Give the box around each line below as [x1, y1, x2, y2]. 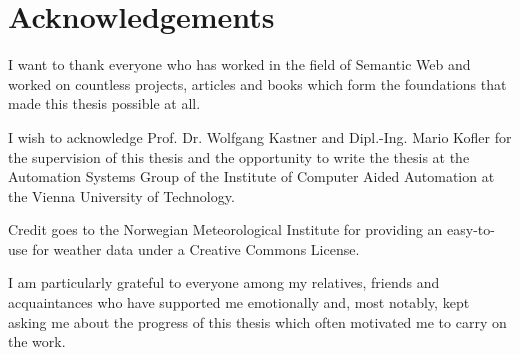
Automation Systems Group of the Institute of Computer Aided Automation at [8, 166, 495, 187]
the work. [8, 331, 66, 352]
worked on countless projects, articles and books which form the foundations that [8, 73, 507, 94]
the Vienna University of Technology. [8, 185, 235, 206]
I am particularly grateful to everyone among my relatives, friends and [8, 272, 440, 293]
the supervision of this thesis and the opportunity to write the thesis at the [8, 146, 470, 167]
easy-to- [447, 219, 495, 240]
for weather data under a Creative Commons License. [32, 238, 360, 259]
